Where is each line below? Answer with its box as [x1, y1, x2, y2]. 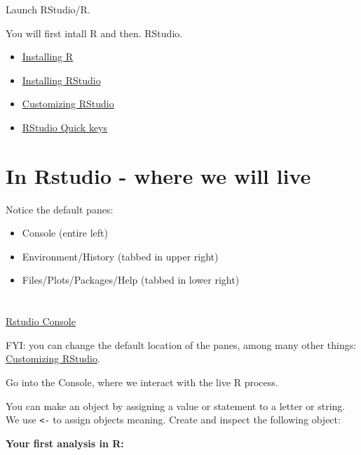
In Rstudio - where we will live [6, 161, 311, 190]
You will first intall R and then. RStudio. [6, 25, 183, 40]
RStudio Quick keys [22, 119, 108, 134]
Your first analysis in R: [6, 435, 124, 450]
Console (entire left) [22, 225, 109, 240]
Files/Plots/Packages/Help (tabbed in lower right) [22, 272, 240, 287]
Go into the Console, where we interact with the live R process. [6, 375, 278, 390]
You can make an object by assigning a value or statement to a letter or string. [6, 398, 346, 413]
